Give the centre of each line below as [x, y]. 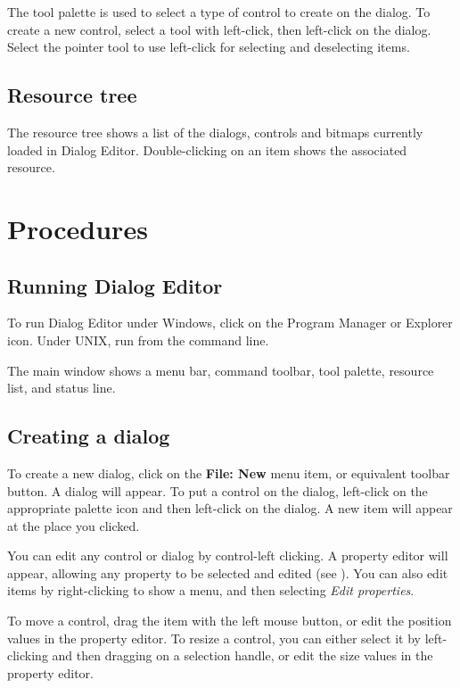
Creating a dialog [89, 436]
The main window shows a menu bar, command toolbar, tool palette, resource [221, 370]
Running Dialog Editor [115, 285]
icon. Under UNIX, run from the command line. [138, 340]
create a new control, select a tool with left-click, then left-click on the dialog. [219, 29]
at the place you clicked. [74, 525]
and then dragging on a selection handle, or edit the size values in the [242, 655]
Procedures [78, 228]
